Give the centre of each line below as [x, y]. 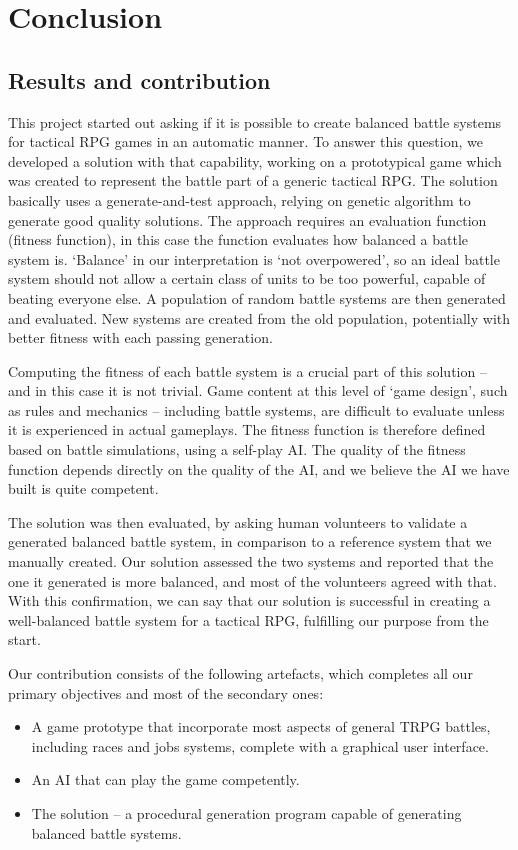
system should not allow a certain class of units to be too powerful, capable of [247, 278]
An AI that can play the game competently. [165, 779]
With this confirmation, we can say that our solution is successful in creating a [249, 600]
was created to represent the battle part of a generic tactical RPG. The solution [253, 180]
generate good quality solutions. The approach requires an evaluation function [247, 219]
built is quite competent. [83, 488]
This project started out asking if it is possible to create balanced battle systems [255, 121]
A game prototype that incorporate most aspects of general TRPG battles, [261, 726]
